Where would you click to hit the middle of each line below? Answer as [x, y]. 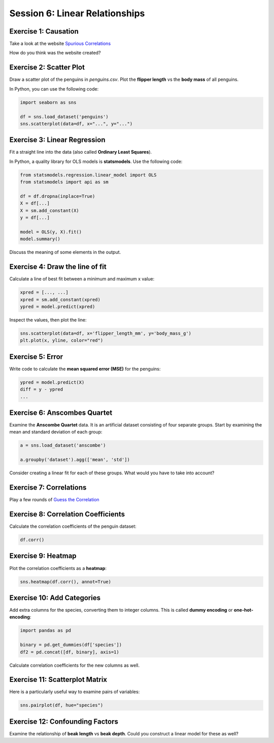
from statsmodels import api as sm [64, 182]
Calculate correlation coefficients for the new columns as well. [75, 665]
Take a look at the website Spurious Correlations [60, 44]
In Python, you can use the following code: [54, 89]
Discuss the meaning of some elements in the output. [65, 252]
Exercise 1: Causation [44, 31]
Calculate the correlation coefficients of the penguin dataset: [73, 526]
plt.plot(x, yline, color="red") [62, 340]
